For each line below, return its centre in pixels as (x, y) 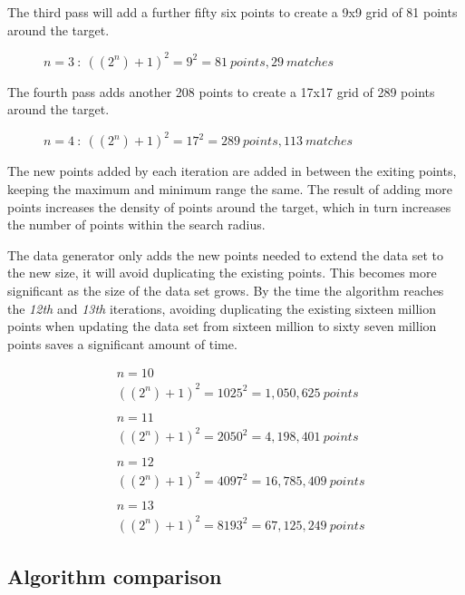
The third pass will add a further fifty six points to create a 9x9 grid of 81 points (232, 12)
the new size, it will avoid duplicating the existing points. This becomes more (222, 273)
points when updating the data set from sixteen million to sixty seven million (222, 326)
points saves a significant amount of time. (122, 343)
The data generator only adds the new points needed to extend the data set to (225, 254)
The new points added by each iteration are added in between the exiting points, (232, 171)
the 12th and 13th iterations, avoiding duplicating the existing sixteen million (222, 308)
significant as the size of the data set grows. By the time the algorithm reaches (226, 290)
